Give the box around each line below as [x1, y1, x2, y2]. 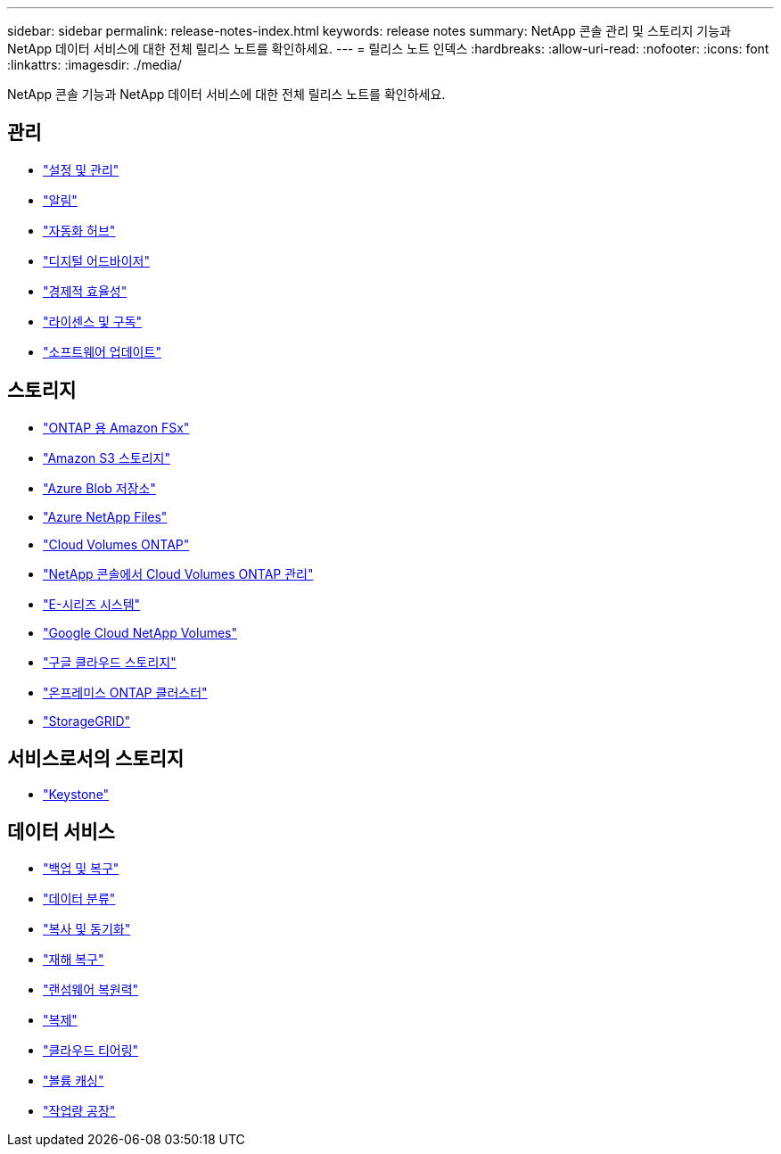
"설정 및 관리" [43, 161, 119, 177]
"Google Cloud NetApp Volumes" [43, 624, 238, 640]
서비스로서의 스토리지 [7, 747, 185, 771]
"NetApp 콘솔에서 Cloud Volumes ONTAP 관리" [43, 565, 314, 581]
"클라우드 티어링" [43, 1043, 139, 1059]
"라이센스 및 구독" [43, 313, 143, 329]
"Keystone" [43, 786, 110, 802]
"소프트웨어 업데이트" [43, 343, 161, 359]
